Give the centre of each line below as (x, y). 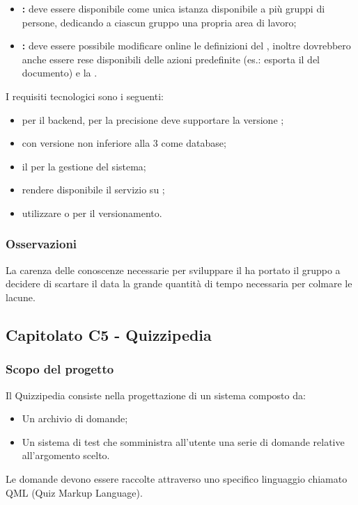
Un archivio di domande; (75, 418)
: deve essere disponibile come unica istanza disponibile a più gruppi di (173, 8)
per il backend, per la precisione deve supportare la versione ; (153, 119)
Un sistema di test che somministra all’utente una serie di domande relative (183, 441)
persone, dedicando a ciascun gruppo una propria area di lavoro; (159, 22)
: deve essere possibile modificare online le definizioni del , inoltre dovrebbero (186, 46)
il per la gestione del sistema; (84, 166)
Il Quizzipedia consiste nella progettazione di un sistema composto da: (156, 395)
